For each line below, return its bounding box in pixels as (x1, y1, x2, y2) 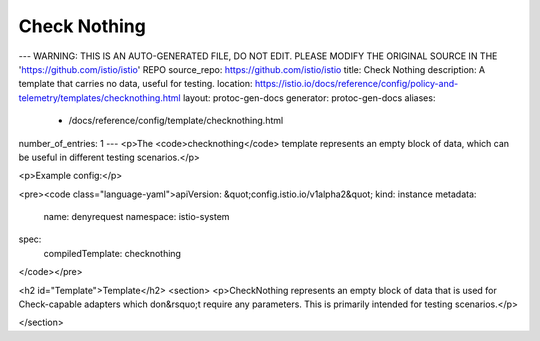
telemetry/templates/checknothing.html (18, 91, 181, 104)
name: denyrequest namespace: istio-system (43, 211, 230, 223)
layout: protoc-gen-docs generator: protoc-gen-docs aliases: (182, 91, 436, 104)
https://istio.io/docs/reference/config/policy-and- (254, 78, 459, 90)
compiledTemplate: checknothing (43, 247, 182, 259)
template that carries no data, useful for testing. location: (18, 78, 254, 90)
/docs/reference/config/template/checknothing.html (68, 115, 284, 127)
